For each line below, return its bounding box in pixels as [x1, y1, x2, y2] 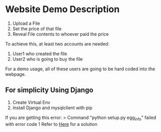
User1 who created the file [12, 51, 67, 57]
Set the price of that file [12, 25, 62, 31]
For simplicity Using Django [5, 86, 94, 95]
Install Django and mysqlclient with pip [12, 105, 93, 111]
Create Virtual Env [12, 99, 50, 105]
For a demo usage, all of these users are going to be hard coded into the [5, 66, 155, 72]
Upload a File [12, 20, 40, 26]
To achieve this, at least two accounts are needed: [5, 40, 110, 47]
